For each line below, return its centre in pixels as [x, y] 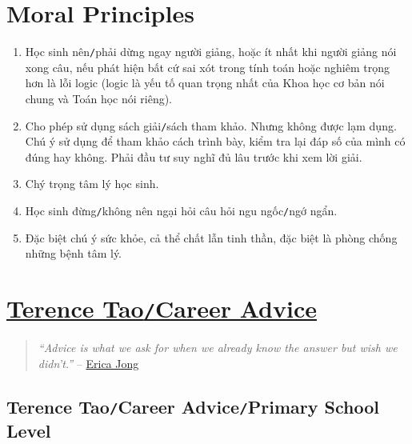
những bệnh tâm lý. [74, 253]
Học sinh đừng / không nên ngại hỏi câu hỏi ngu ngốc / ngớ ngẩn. [181, 210]
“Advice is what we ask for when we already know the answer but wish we [218, 348]
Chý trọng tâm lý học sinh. [92, 184]
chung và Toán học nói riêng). [99, 98]
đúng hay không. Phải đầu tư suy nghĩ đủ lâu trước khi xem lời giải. [194, 156]
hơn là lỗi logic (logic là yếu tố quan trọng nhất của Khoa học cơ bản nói [205, 83]
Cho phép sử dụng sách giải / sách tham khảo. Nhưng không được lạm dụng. [211, 125]
